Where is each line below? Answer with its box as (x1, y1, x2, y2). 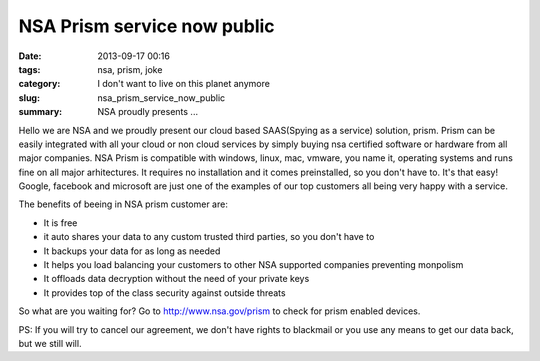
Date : (18, 50, 42, 62)
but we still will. (18, 337, 82, 349)
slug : (18, 91, 40, 104)
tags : (18, 63, 41, 75)
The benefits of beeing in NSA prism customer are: (18, 198, 229, 210)
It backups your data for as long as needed (43, 245, 221, 257)
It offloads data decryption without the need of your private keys (43, 273, 310, 285)
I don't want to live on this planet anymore (97, 78, 270, 90)
